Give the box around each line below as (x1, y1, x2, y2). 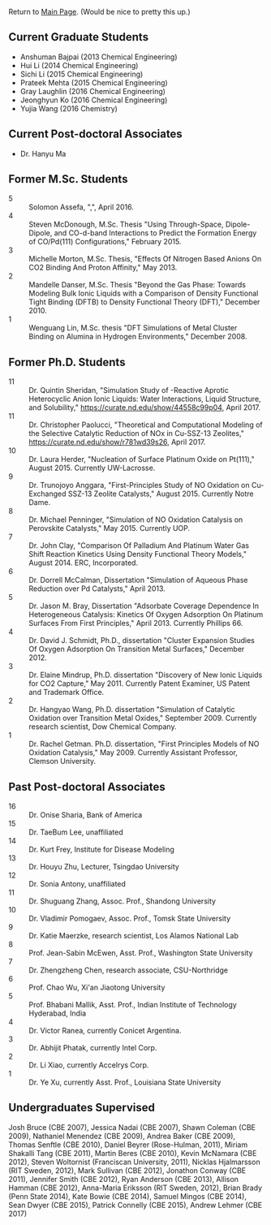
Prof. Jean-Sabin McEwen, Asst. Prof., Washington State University (28, 948, 253, 958)
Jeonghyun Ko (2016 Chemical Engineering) (19, 95, 168, 105)
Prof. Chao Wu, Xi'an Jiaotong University (28, 982, 166, 993)
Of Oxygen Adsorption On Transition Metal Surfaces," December (28, 645, 245, 654)
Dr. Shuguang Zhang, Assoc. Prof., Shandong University (28, 896, 217, 906)
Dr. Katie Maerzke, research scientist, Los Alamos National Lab (28, 931, 239, 941)
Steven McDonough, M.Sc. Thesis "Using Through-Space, (28, 219, 225, 230)
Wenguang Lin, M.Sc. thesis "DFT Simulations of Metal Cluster (28, 323, 238, 333)
